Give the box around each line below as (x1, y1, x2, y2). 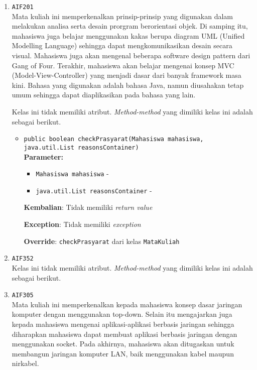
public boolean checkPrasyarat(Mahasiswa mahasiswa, (24, 136, 204, 143)
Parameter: (24, 151, 63, 162)
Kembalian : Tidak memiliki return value (24, 202, 153, 212)
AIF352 (12, 255, 34, 263)
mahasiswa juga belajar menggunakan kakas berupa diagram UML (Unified (12, 30, 245, 41)
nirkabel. (12, 358, 39, 368)
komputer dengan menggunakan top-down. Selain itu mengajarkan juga (12, 309, 232, 319)
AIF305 (12, 292, 34, 299)
